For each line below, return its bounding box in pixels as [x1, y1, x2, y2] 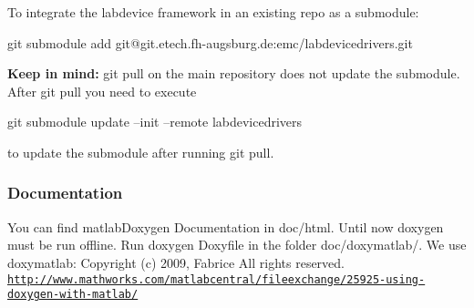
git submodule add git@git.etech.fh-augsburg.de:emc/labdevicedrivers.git [7, 33, 413, 52]
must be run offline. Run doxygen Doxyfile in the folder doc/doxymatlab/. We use [7, 235, 467, 254]
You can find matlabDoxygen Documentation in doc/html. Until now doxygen [7, 217, 444, 236]
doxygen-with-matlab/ [7, 288, 139, 302]
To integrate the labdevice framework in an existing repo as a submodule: [7, 3, 419, 21]
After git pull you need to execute [7, 81, 197, 100]
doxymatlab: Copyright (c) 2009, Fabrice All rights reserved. [7, 252, 345, 272]
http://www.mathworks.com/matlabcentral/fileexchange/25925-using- [7, 272, 426, 286]
